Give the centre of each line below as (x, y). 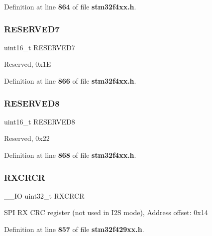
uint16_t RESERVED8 (40, 121)
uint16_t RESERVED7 (40, 47)
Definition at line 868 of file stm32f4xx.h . (70, 155)
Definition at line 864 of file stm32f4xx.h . (70, 6)
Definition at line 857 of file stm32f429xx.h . (74, 229)
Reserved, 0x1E (28, 64)
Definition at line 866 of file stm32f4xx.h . (70, 81)
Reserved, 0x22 (27, 138)
